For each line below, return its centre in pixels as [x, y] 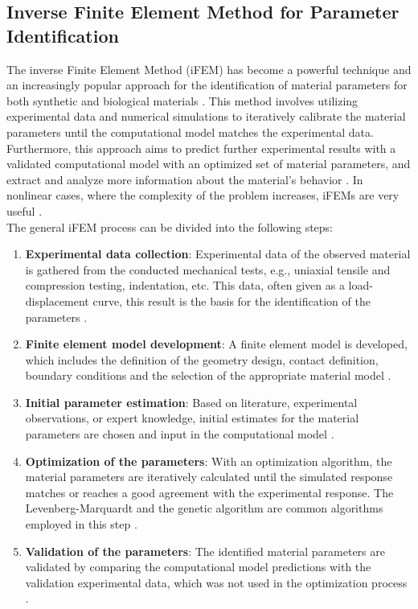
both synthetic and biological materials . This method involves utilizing [182, 100]
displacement [57, 300]
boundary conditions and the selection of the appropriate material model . [208, 375]
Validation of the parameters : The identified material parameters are [205, 551]
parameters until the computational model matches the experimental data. [190, 132]
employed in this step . [81, 524]
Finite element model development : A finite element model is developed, [216, 344]
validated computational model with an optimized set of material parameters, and [209, 164]
